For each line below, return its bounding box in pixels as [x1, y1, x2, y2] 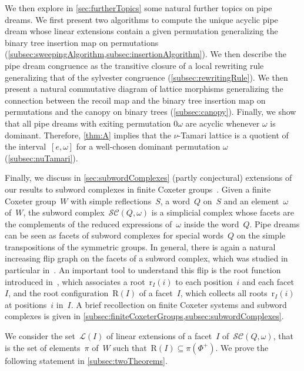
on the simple [236, 229, 286, 241]
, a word [160, 194, 190, 207]
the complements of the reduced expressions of [5, 217, 172, 230]
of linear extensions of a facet [106, 330, 212, 342]
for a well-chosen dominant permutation [76, 140, 221, 153]
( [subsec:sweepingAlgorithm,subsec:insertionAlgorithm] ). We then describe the [5, 48, 287, 60]
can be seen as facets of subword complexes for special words [5, 229, 223, 241]
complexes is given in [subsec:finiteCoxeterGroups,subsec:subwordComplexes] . [5, 310, 284, 322]
